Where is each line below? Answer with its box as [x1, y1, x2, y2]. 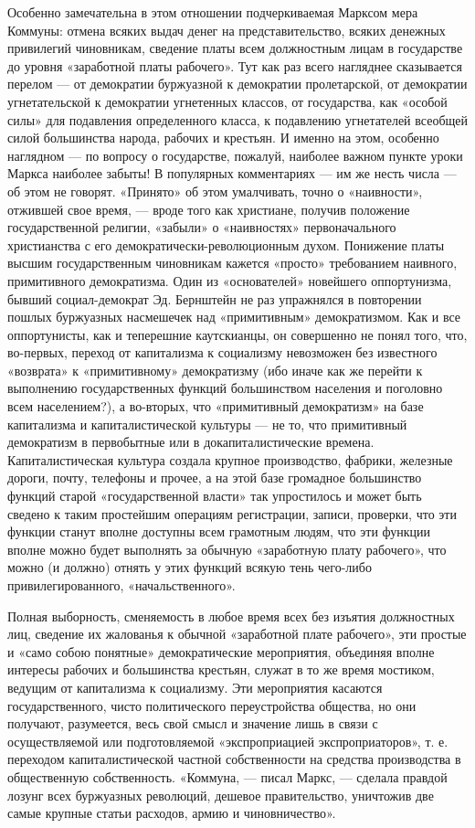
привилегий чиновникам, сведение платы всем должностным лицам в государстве [7, 38, 463, 58]
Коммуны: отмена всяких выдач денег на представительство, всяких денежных [7, 20, 446, 39]
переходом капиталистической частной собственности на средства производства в [7, 749, 461, 769]
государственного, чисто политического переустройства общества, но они [7, 695, 417, 715]
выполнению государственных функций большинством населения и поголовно [7, 378, 443, 398]
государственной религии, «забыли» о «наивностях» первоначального [7, 218, 396, 237]
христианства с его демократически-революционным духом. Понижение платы [7, 235, 445, 254]
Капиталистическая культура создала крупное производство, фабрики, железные [7, 450, 453, 469]
